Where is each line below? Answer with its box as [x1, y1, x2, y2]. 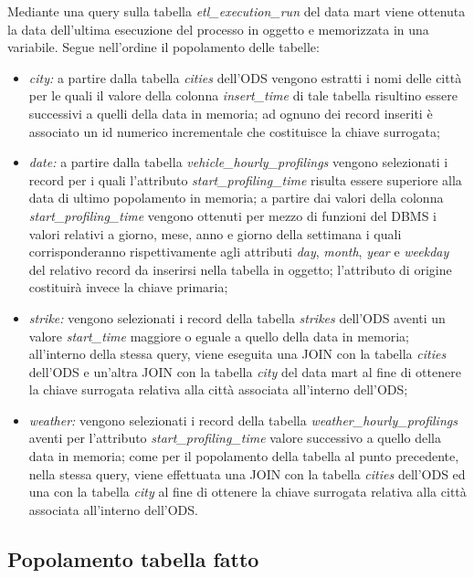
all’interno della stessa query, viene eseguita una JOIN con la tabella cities [28, 344, 447, 363]
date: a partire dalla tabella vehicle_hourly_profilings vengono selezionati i [28, 152, 448, 172]
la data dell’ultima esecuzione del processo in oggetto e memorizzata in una [7, 19, 429, 38]
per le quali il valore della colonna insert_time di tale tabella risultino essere [28, 86, 458, 105]
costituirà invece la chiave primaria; [28, 278, 228, 297]
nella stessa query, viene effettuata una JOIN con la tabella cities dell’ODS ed [28, 464, 466, 483]
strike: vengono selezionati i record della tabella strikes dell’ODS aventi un [28, 308, 446, 327]
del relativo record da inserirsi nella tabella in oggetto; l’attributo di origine [28, 259, 452, 278]
